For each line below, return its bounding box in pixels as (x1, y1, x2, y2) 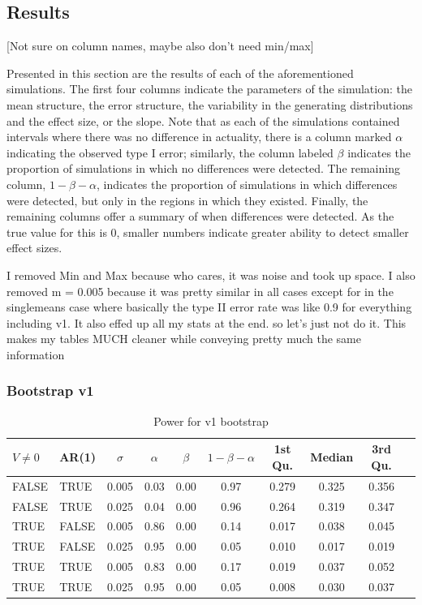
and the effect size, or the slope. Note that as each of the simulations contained (6, 112, 400, 129)
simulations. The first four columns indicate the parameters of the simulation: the (6, 80, 412, 97)
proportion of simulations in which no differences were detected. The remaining (6, 160, 400, 177)
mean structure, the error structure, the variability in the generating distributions (6, 96, 413, 113)
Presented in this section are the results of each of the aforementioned (6, 64, 354, 81)
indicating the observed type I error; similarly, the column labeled (6, 144, 334, 161)
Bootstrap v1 (6, 380, 94, 401)
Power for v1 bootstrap (153, 412, 269, 429)
